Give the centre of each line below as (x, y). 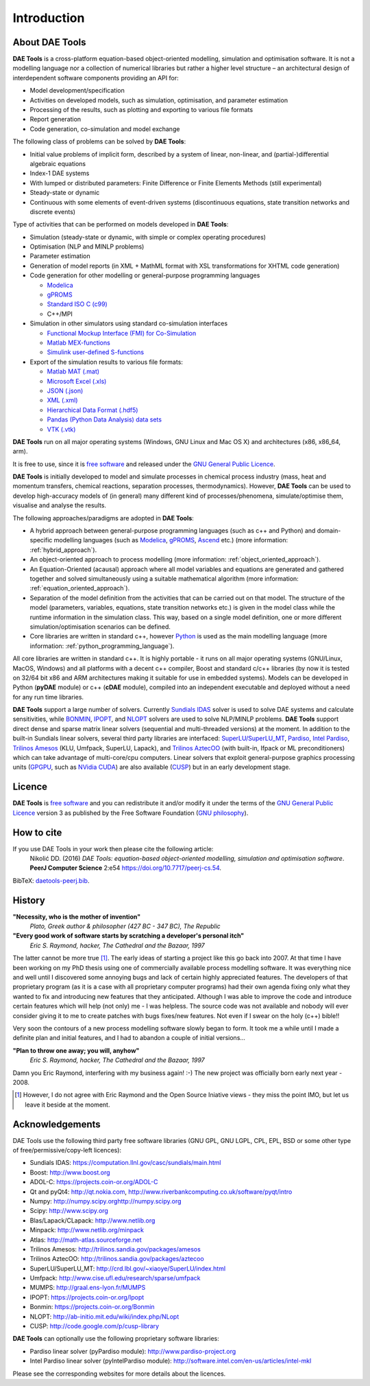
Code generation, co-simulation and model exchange (105, 129)
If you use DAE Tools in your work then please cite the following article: (113, 848)
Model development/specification (77, 91)
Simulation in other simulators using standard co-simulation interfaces (129, 323)
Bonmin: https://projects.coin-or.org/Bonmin (92, 1307)
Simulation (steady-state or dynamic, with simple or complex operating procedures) (148, 237)
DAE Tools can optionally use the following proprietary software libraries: (116, 1339)
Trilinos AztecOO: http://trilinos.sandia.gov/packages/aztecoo (117, 1259)
